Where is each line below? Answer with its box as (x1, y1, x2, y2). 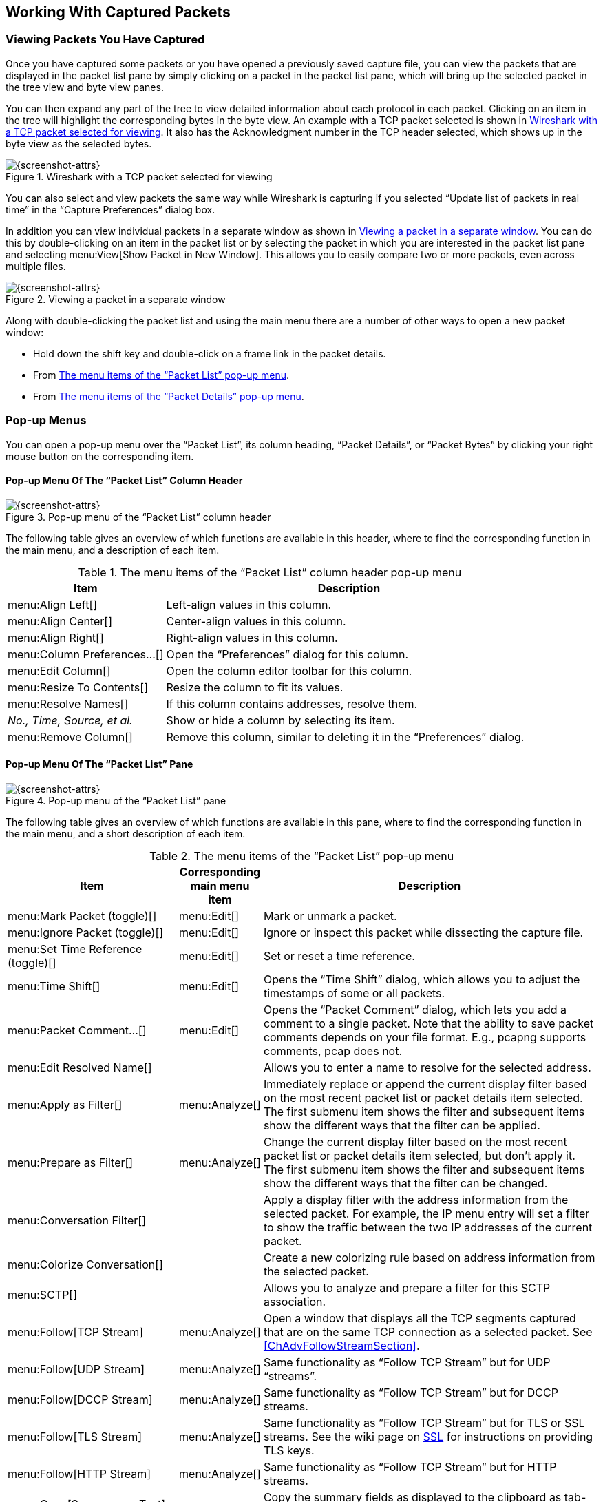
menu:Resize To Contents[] (8, 680, 148, 694)
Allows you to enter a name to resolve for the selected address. (263, 1060, 591, 1074)
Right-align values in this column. (166, 630, 338, 645)
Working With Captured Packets (6, 3, 231, 21)
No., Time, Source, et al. (8, 713, 133, 727)
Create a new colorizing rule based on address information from (263, 1250, 595, 1264)
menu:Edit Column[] (8, 663, 111, 678)
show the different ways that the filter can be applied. (263, 1118, 540, 1132)
